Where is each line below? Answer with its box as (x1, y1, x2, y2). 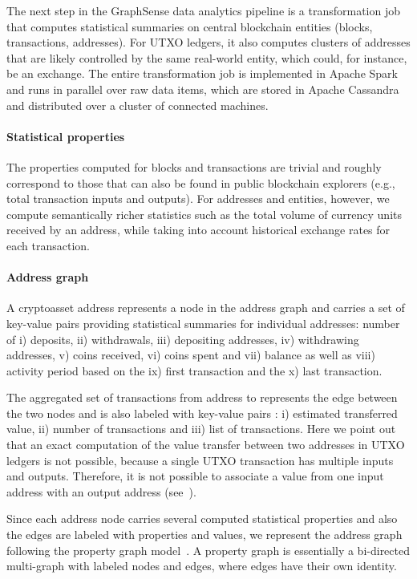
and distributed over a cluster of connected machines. (6, 96, 269, 113)
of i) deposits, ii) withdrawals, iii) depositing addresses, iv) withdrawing (6, 330, 359, 347)
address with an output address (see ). (6, 483, 196, 500)
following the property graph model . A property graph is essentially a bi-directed (6, 541, 410, 558)
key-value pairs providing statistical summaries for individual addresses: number (6, 314, 400, 331)
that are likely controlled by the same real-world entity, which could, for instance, (6, 49, 407, 66)
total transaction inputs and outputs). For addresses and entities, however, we (6, 190, 390, 207)
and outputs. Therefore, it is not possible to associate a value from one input (6, 468, 384, 484)
